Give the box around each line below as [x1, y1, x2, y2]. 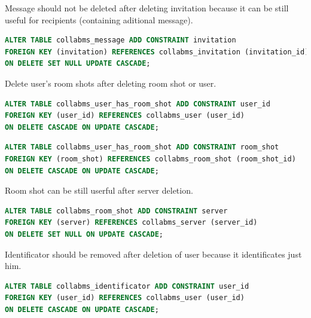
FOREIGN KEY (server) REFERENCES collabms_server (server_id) [5, 218, 258, 227]
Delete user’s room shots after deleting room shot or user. [5, 77, 217, 89]
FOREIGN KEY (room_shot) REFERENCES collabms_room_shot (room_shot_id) [5, 154, 296, 163]
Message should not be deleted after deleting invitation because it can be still [5, 2, 289, 14]
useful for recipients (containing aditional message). [5, 13, 193, 26]
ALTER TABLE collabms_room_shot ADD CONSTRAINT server [5, 206, 228, 215]
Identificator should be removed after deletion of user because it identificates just [5, 247, 302, 260]
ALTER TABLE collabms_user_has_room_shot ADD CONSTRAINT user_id [5, 99, 270, 108]
